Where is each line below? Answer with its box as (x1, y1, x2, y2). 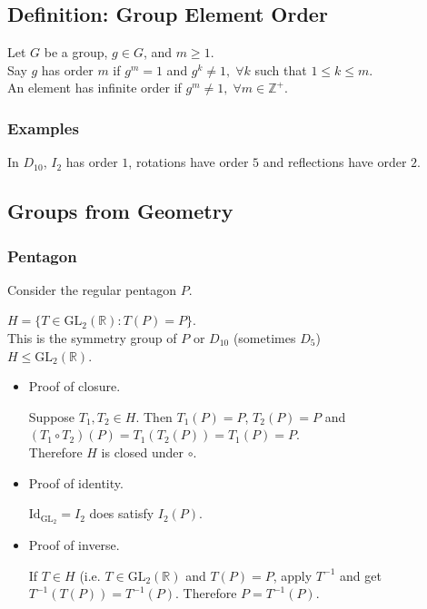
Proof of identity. (28, 473, 124, 492)
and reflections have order (263, 152, 407, 172)
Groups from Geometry (7, 197, 233, 225)
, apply (273, 565, 313, 584)
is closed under (101, 442, 184, 461)
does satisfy (89, 504, 154, 523)
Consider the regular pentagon (7, 280, 177, 299)
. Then (135, 407, 173, 426)
